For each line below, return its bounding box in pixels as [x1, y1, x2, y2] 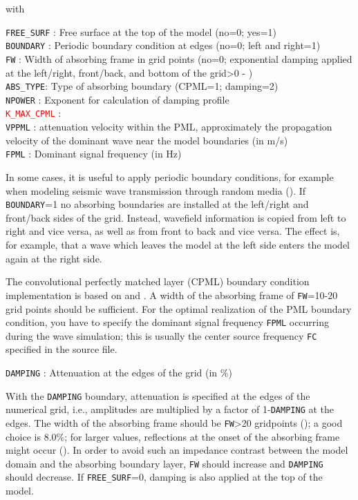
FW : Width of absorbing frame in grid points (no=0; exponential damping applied [6, 51, 352, 66]
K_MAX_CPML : [6, 106, 62, 120]
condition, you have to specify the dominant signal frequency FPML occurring [6, 315, 330, 329]
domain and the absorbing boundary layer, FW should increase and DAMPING [6, 456, 323, 470]
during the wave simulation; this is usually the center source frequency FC [6, 328, 317, 343]
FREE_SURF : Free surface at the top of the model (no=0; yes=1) [6, 24, 276, 39]
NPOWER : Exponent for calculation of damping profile [6, 92, 229, 106]
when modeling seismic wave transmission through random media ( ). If [6, 183, 306, 198]
